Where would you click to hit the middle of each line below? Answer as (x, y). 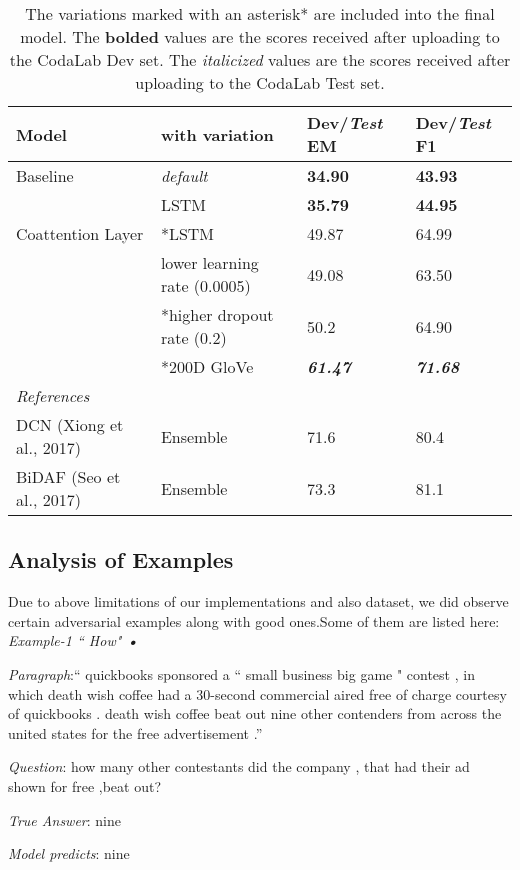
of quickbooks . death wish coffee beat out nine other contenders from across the (255, 713)
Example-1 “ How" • (73, 640)
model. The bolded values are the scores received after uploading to (260, 36)
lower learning (209, 262)
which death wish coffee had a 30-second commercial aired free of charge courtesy (257, 693)
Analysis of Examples (121, 559)
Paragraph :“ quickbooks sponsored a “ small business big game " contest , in (241, 673)
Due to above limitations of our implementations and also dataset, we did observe (258, 601)
